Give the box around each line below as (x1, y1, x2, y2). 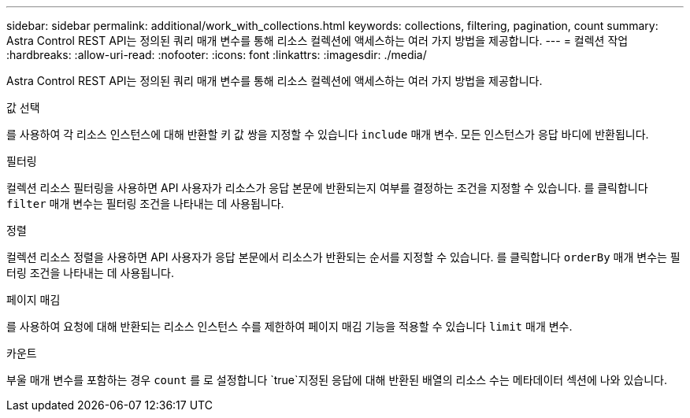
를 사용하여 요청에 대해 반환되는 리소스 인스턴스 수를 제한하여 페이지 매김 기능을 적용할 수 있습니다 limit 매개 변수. (6, 320, 573, 333)
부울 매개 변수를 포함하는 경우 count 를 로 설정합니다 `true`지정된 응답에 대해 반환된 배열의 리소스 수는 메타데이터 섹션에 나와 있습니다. (6, 373, 667, 387)
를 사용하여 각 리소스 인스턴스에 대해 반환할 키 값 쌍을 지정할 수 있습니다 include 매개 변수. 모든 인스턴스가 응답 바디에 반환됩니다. (6, 128, 649, 141)
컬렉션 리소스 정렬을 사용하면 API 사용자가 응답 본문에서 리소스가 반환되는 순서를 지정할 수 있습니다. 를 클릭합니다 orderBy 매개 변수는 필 (6, 250, 681, 264)
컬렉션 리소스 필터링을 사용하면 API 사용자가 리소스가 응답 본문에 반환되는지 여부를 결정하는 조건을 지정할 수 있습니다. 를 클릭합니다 (6, 181, 648, 194)
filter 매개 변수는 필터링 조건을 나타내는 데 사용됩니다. (6, 197, 284, 210)
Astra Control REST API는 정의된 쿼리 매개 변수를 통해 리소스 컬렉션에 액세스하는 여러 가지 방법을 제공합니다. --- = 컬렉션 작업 (6, 34, 629, 47)
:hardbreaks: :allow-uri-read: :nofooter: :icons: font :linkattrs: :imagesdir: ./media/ (6, 48, 427, 61)
